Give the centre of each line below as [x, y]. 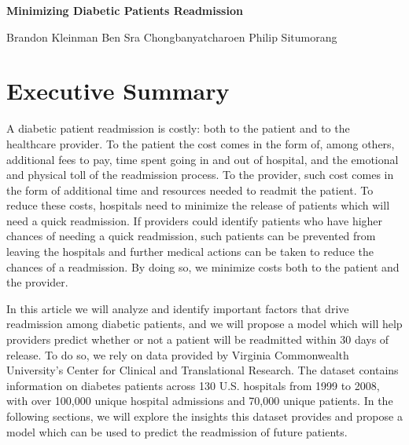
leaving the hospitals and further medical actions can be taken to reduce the [190, 252]
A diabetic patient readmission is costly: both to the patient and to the [178, 128]
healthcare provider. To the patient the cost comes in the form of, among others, [201, 143]
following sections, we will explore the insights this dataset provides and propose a [204, 416]
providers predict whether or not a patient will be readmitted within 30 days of [198, 339]
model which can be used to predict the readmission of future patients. [177, 431]
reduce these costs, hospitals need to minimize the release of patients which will [198, 205]
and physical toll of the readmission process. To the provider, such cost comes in [200, 175]
